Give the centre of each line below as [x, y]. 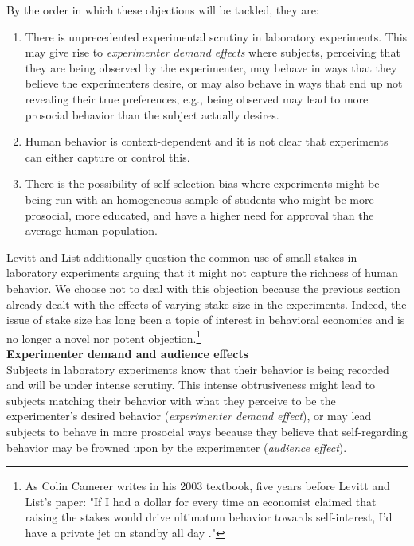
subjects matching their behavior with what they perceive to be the [171, 400]
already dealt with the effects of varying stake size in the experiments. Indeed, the [207, 304]
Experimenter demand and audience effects [128, 353]
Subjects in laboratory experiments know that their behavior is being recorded [198, 369]
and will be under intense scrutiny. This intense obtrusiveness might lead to [191, 385]
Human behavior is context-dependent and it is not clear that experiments [207, 141]
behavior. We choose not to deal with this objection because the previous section [203, 288]
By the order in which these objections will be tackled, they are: [163, 10]
